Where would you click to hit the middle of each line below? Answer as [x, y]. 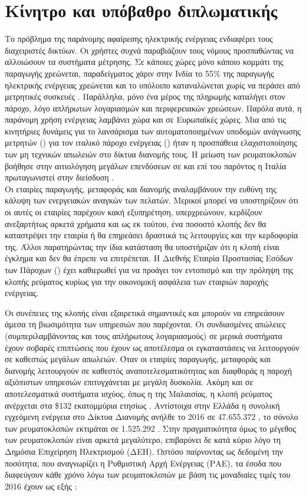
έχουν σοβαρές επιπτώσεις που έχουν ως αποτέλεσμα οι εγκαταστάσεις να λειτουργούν [152, 347]
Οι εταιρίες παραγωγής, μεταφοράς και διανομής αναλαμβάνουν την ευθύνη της [141, 188]
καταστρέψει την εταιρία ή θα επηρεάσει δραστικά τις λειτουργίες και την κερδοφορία [152, 235]
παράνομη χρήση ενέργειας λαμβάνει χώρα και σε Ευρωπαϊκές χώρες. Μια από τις [146, 119]
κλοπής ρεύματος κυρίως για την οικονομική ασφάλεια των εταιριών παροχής [136, 281]
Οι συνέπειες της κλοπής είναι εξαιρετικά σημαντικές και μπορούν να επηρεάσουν [145, 312]
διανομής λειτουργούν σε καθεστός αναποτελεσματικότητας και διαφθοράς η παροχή [148, 370]
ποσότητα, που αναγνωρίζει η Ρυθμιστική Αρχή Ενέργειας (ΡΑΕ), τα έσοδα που [143, 463]
